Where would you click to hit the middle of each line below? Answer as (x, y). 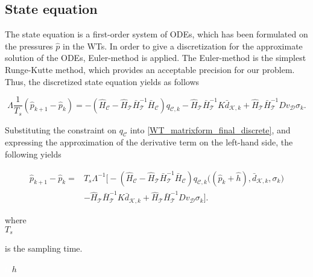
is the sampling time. (44, 248)
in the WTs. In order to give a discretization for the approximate (183, 46)
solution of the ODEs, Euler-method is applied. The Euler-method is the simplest (156, 58)
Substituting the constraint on (61, 129)
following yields (33, 154)
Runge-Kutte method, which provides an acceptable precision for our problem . (150, 69)
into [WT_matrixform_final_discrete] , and (210, 129)
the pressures (29, 46)
